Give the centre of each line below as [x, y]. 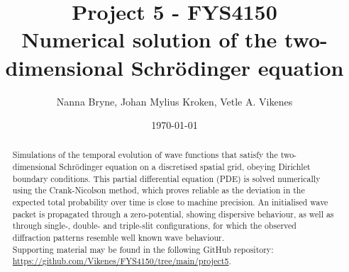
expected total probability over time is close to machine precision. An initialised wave [170, 202]
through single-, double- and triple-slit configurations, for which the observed [154, 226]
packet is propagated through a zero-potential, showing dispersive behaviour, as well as [173, 214]
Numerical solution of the [149, 39]
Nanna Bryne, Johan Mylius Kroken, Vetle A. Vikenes [174, 101]
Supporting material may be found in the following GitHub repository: [143, 249]
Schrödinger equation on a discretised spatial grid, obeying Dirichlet [185, 167]
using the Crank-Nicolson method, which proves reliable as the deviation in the [159, 190]
